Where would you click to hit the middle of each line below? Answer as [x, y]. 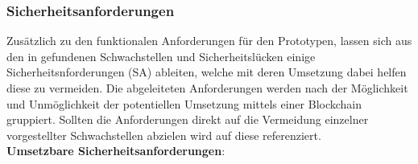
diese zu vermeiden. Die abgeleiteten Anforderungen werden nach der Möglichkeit [207, 88]
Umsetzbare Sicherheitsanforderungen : [116, 151]
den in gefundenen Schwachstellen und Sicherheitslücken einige [161, 56]
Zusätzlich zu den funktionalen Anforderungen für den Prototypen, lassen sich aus [209, 41]
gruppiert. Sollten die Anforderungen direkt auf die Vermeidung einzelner [188, 119]
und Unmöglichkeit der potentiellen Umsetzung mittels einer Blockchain [184, 103]
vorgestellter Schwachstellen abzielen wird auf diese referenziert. [164, 135]
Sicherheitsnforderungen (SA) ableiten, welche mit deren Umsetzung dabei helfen [207, 72]
